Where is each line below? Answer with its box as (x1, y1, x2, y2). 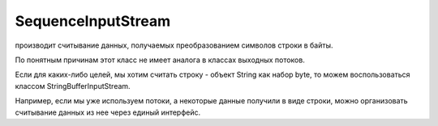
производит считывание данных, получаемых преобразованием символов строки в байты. (15, 40, 333, 50)
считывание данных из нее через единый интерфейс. (15, 107, 201, 117)
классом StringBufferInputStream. (15, 81, 131, 90)
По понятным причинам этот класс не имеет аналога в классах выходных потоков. (15, 55, 306, 65)
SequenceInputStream (15, 12, 171, 30)
